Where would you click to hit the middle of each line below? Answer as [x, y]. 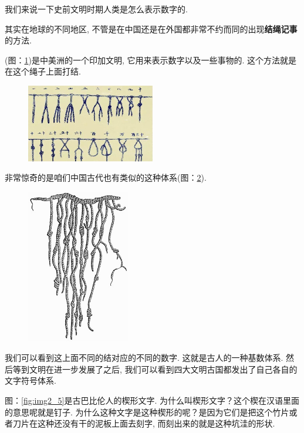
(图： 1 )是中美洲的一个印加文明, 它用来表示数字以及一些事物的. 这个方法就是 [151, 60]
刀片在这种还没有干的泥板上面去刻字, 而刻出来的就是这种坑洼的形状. [144, 423]
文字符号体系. [31, 380]
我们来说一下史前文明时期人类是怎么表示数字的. [96, 9]
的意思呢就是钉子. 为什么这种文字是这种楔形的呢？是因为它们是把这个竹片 [147, 412]
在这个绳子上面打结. [43, 71]
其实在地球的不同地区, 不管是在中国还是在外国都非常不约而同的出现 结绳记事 [151, 28]
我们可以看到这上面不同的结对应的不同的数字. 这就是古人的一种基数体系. [144, 358]
